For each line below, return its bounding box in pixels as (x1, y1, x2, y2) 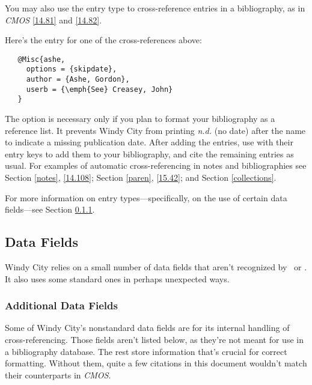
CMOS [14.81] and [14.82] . (5, 13, 102, 26)
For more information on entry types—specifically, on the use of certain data (5, 191, 287, 204)
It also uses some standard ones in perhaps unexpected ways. (5, 272, 230, 285)
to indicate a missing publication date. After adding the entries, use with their (5, 136, 293, 148)
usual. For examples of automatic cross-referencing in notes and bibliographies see (5, 159, 307, 172)
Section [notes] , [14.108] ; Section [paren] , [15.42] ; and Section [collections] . (5, 171, 277, 184)
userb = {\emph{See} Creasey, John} (26, 85, 173, 94)
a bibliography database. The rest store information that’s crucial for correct (5, 345, 287, 357)
